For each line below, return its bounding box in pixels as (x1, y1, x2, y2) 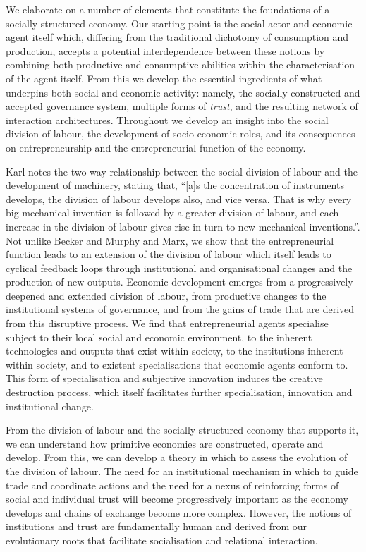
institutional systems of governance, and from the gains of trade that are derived (6, 302, 355, 317)
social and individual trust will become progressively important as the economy (6, 491, 348, 506)
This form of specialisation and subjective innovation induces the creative (6, 371, 323, 386)
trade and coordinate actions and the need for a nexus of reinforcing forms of (6, 477, 339, 492)
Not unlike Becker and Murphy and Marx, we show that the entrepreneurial (6, 233, 334, 247)
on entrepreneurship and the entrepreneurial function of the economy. (6, 140, 306, 154)
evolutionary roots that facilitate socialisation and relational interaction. (6, 532, 318, 547)
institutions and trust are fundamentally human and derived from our (6, 519, 307, 534)
